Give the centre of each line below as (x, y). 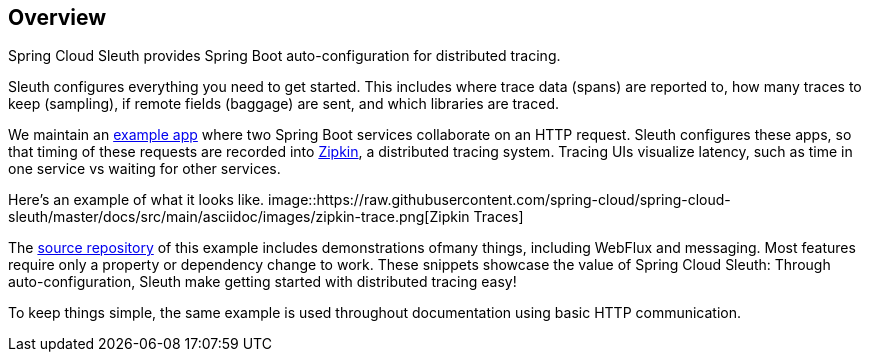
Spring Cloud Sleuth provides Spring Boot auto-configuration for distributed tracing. (284, 56)
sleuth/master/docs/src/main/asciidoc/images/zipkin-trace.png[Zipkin (239, 217)
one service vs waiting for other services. (144, 169)
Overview (57, 17)
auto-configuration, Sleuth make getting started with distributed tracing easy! (262, 282)
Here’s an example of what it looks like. (136, 200)
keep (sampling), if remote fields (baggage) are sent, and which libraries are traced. (283, 104)
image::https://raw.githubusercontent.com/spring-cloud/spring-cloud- (499, 200)
